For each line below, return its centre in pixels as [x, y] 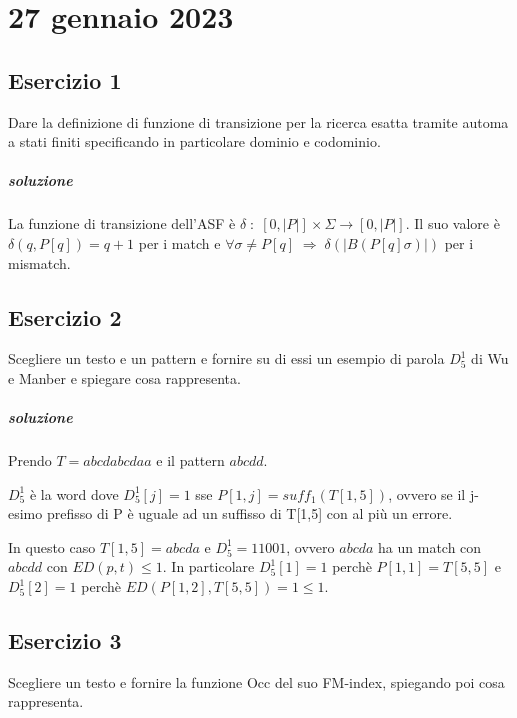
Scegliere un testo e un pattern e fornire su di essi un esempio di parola [226, 358]
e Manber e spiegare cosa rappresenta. [124, 377]
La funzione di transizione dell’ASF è [122, 223]
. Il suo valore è [452, 223]
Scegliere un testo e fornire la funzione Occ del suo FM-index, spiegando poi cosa [256, 681]
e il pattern [190, 460]
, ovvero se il [427, 493]
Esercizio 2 [65, 316]
